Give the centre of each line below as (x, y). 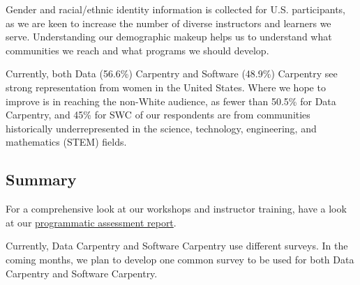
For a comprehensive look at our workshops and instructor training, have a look (176, 209)
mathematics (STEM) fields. (66, 142)
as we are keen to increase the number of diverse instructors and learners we (168, 23)
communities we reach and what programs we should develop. (137, 50)
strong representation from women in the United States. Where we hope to (166, 87)
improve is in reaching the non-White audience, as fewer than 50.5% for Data (171, 101)
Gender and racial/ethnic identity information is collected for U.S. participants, (176, 9)
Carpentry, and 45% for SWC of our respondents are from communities (158, 115)
